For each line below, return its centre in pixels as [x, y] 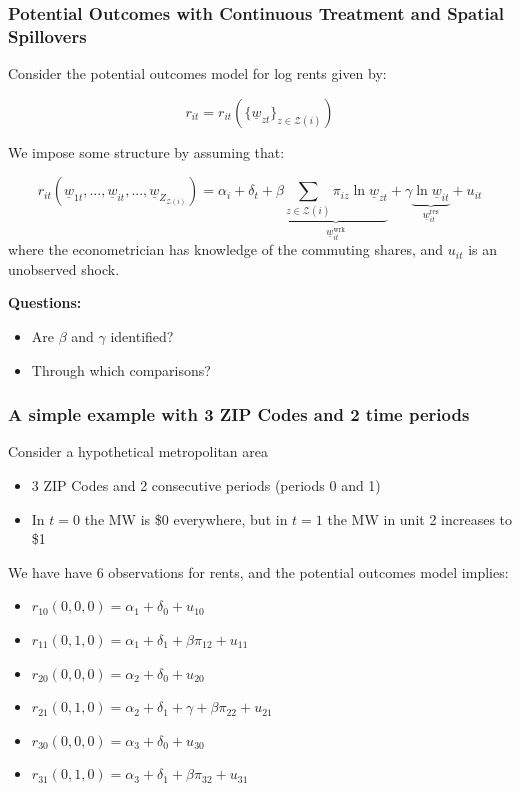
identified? [142, 335]
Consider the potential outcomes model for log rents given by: [197, 73]
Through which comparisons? [121, 369]
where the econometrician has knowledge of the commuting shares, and [226, 249]
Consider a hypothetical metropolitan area [138, 451]
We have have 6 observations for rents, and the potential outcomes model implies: [258, 571]
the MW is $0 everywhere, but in [186, 518]
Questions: [45, 302]
